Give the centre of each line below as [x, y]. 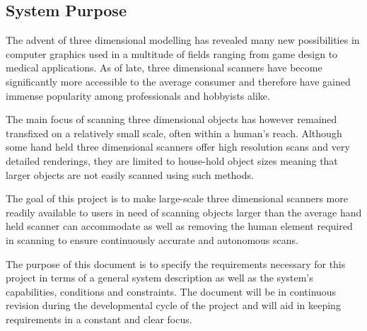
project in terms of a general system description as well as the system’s [159, 278]
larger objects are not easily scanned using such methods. [130, 174]
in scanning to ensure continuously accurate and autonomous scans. [152, 239]
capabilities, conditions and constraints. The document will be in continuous [171, 291]
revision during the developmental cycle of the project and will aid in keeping [173, 305]
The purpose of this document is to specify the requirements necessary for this [176, 263]
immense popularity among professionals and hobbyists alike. [138, 95]
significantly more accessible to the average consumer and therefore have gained [178, 81]
